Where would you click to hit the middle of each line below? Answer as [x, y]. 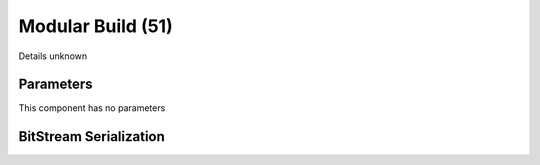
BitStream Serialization [91, 136]
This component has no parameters [92, 108]
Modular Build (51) [96, 26]
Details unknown [53, 56]
